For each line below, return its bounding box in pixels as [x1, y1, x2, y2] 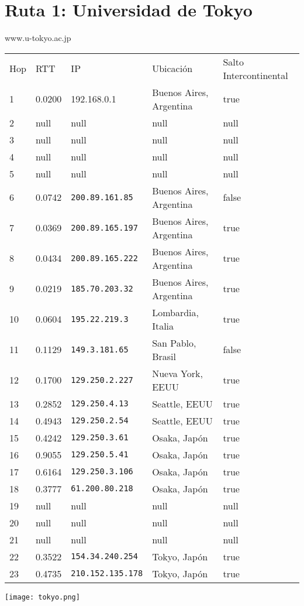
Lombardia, [152, 305, 199, 319]
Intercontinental [223, 68, 288, 82]
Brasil [152, 349, 176, 363]
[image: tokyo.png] [5, 593, 80, 601]
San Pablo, [152, 335, 196, 350]
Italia [152, 319, 174, 333]
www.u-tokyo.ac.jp [5, 32, 71, 44]
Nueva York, [152, 366, 203, 380]
